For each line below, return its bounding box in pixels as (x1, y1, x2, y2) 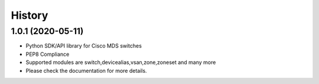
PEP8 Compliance (25, 51, 70, 58)
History (11, 9, 48, 22)
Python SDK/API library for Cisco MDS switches (25, 42, 142, 49)
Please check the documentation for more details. (25, 67, 147, 74)
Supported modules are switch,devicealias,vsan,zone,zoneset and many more (25, 59, 216, 66)
